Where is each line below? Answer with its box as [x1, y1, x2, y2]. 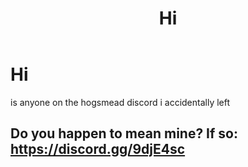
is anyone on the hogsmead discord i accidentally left [10, 96, 231, 108]
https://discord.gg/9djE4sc [10, 141, 186, 158]
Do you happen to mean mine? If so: [10, 125, 239, 142]
